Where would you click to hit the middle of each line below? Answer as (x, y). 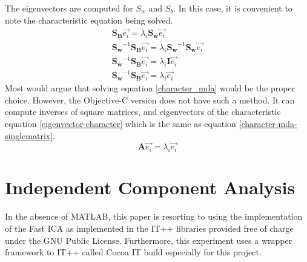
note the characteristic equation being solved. (89, 20)
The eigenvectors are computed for (69, 8)
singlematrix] (29, 135)
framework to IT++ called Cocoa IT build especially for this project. (133, 252)
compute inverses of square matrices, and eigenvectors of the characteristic (143, 112)
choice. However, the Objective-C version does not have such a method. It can (150, 100)
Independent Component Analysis (150, 187)
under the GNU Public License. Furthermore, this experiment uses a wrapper (149, 240)
